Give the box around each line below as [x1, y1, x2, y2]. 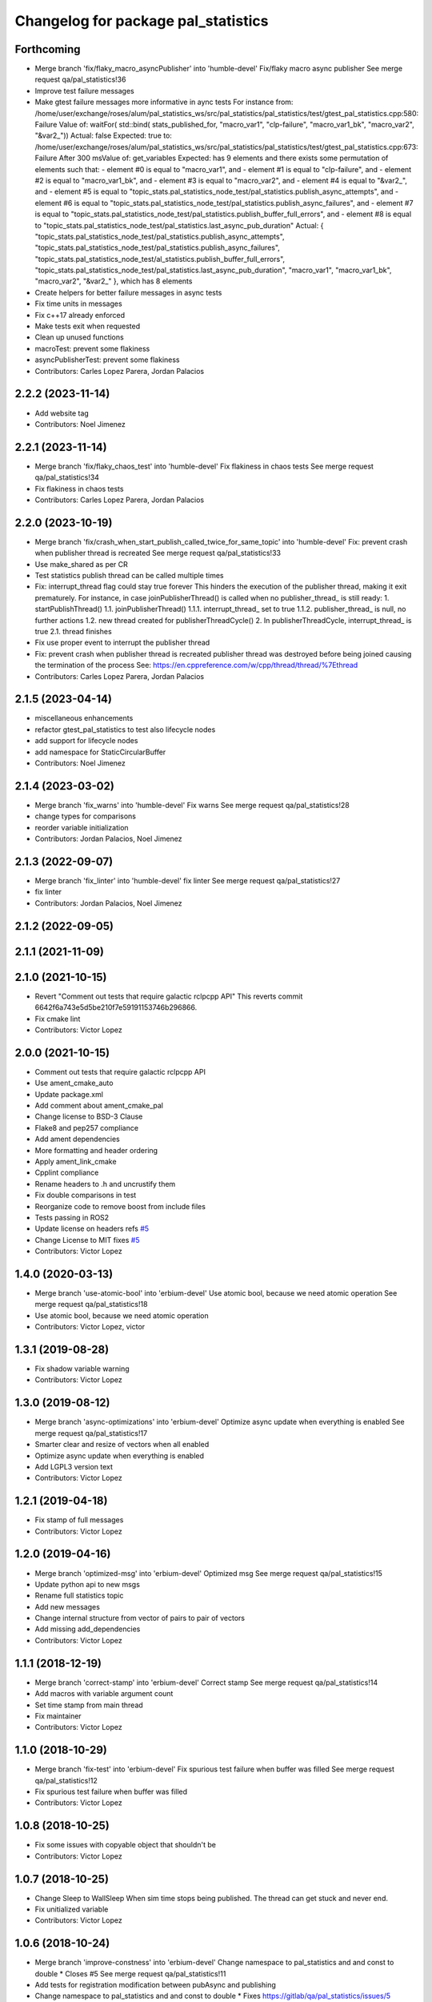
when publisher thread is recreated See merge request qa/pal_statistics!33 [34, 549, 282, 558]
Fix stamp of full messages [34, 1515, 124, 1525]
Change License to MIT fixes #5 [34, 1235, 140, 1244]
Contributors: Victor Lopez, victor [34, 1322, 146, 1332]
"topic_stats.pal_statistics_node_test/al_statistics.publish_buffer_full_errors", [34, 254, 286, 263]
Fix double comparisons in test [34, 1190, 137, 1200]
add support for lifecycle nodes [34, 736, 138, 746]
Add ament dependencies [34, 1134, 120, 1144]
